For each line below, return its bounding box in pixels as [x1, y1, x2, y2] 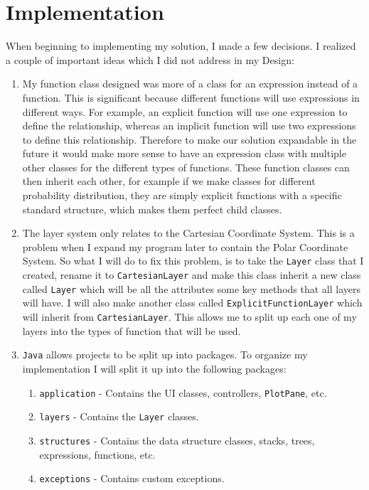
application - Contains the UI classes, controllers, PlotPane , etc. [39, 385, 327, 400]
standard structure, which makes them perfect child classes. [22, 201, 282, 216]
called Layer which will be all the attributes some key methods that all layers [22, 281, 361, 296]
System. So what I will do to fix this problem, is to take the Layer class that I [22, 253, 364, 268]
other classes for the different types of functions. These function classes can [22, 159, 350, 174]
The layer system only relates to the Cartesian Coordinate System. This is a [22, 225, 355, 240]
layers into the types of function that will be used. [22, 323, 241, 338]
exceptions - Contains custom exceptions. [39, 471, 225, 486]
